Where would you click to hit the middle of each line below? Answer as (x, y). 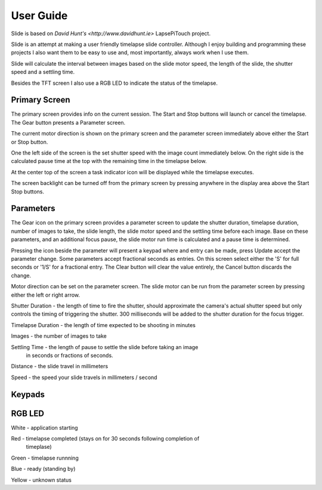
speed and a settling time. (43, 72)
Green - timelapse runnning (45, 458)
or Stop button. (30, 142)
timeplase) (39, 447)
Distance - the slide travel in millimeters (60, 366)
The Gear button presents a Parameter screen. (68, 122)
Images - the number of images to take (59, 336)
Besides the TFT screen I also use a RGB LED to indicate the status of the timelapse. (114, 83)
